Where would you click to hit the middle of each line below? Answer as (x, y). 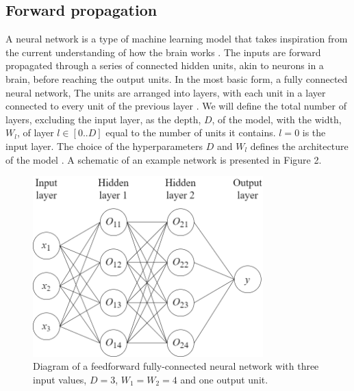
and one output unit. (224, 379)
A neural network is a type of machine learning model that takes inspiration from (177, 39)
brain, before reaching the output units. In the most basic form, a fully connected (177, 78)
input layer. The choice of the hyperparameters (104, 146)
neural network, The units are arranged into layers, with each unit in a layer (166, 92)
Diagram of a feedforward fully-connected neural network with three (176, 366)
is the (314, 133)
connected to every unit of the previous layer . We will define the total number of (176, 106)
